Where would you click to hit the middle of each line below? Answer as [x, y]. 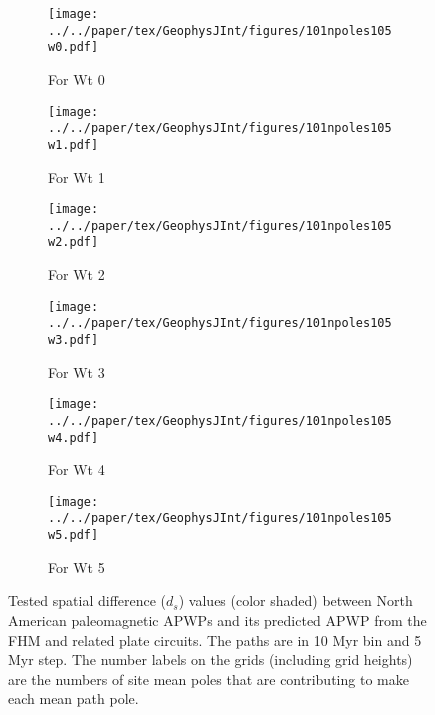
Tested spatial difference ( [87, 600]
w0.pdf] [73, 47]
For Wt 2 [76, 274]
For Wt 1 [76, 176]
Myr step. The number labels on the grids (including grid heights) [210, 659]
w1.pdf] [73, 144]
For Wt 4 [76, 469]
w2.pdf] [73, 242]
